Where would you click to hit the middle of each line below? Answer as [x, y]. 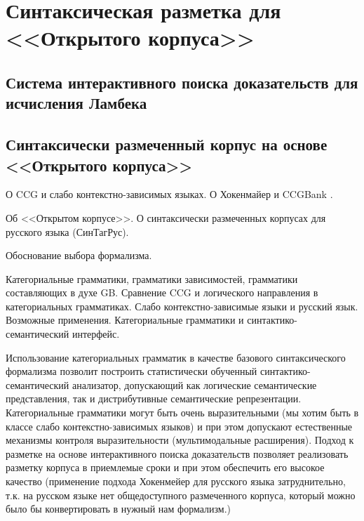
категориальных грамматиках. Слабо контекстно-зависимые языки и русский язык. [182, 306]
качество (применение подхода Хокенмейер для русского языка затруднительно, [176, 481]
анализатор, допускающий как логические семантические [194, 384]
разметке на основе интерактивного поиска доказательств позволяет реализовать [177, 453]
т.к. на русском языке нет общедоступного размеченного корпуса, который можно [181, 495]
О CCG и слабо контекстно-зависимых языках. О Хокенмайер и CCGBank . [169, 194]
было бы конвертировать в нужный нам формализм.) [119, 509]
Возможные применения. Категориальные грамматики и [125, 320]
